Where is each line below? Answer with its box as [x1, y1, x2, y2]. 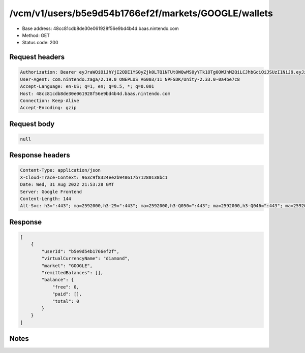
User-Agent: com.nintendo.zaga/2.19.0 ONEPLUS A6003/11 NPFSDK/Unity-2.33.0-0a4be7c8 [20, 76, 240, 82]
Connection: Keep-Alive [20, 98, 80, 104]
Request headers [9, 53, 65, 61]
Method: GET [22, 32, 50, 38]
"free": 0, [52, 284, 80, 290]
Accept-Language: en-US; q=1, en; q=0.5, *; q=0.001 [20, 84, 155, 89]
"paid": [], [52, 291, 82, 297]
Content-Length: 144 [20, 196, 71, 202]
